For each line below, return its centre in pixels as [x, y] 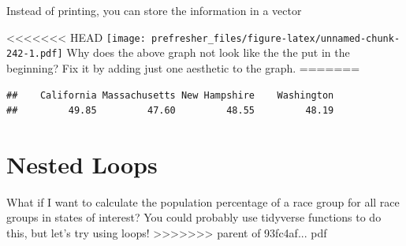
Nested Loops [82, 164]
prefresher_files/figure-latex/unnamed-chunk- [276, 38]
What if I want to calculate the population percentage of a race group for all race [203, 201]
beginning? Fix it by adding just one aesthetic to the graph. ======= [183, 67]
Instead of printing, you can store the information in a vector [154, 10]
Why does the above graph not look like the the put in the [208, 52]
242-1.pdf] [35, 54]
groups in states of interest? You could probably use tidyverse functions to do [194, 217]
